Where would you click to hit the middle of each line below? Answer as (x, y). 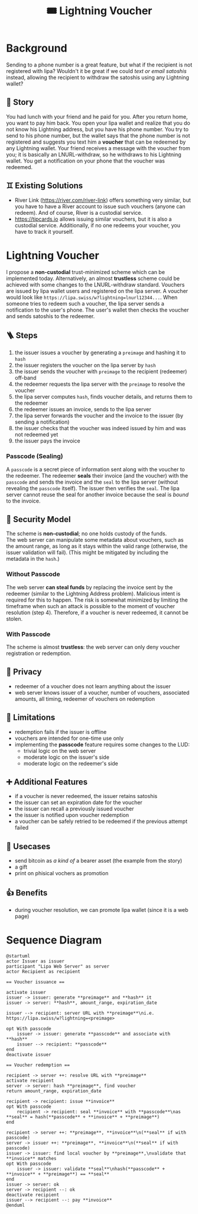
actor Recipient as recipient (43, 972)
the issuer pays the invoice (48, 441)
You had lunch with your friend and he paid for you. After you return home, (97, 116)
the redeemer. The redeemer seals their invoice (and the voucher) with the (97, 475)
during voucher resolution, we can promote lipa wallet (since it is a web (101, 910)
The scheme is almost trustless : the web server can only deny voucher (93, 647)
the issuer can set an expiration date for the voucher (79, 803)
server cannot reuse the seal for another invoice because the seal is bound (98, 494)
